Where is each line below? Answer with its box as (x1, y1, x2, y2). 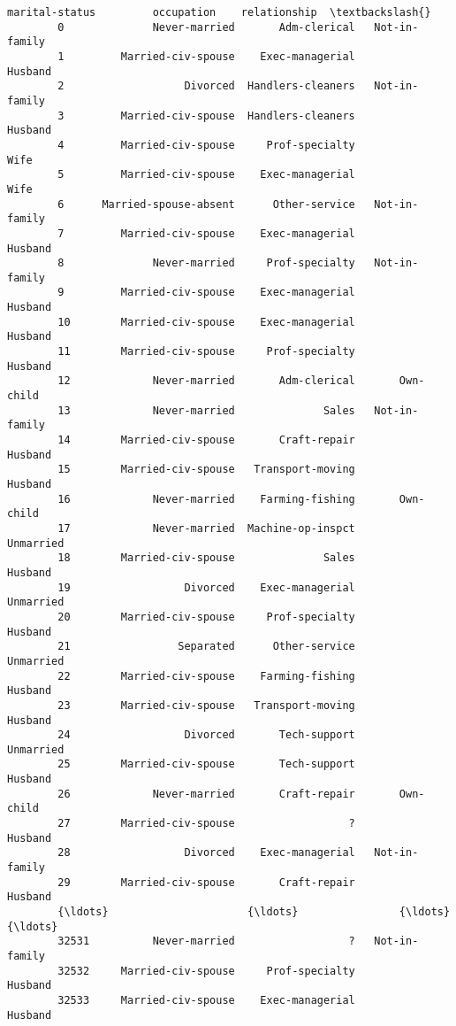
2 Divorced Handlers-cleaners (57, 80, 355, 93)
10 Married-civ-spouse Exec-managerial (57, 315, 355, 328)
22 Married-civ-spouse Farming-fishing (57, 669, 355, 683)
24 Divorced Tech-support (57, 729, 355, 742)
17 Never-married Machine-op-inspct (57, 521, 355, 535)
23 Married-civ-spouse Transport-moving (57, 698, 355, 712)
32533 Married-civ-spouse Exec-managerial (57, 993, 355, 1007)
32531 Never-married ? (57, 935, 355, 948)
